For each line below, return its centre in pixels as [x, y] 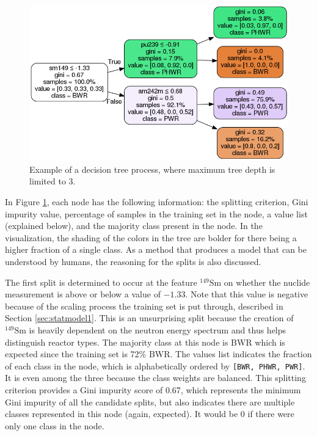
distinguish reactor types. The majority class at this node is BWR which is [145, 342]
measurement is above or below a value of [83, 294]
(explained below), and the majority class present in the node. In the [134, 226]
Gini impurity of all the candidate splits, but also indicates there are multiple [150, 401]
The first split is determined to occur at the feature [101, 282]
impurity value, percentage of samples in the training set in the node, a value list [156, 213]
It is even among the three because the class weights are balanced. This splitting [155, 378]
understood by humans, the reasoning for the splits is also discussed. [133, 262]
